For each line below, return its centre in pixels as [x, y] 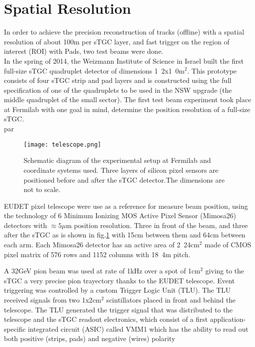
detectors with [26, 225]
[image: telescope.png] [63, 144]
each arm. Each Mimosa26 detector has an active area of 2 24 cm [102, 245]
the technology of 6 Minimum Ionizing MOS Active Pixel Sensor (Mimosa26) [120, 215]
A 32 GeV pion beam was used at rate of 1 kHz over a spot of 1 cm [102, 271]
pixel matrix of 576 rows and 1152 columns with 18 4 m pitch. [97, 254]
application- [228, 319]
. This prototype [212, 70]
